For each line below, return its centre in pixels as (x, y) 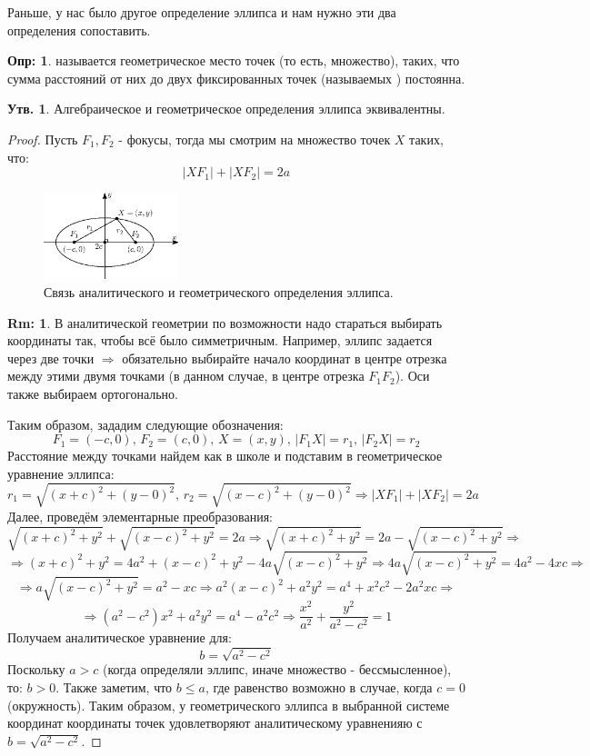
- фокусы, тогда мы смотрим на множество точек (255, 139)
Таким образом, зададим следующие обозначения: (145, 424)
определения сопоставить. (79, 30)
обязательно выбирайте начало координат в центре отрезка (285, 358)
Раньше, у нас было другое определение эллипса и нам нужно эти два (202, 12)
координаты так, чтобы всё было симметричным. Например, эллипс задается (220, 340)
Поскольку (36, 669)
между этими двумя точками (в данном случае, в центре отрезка (186, 376)
